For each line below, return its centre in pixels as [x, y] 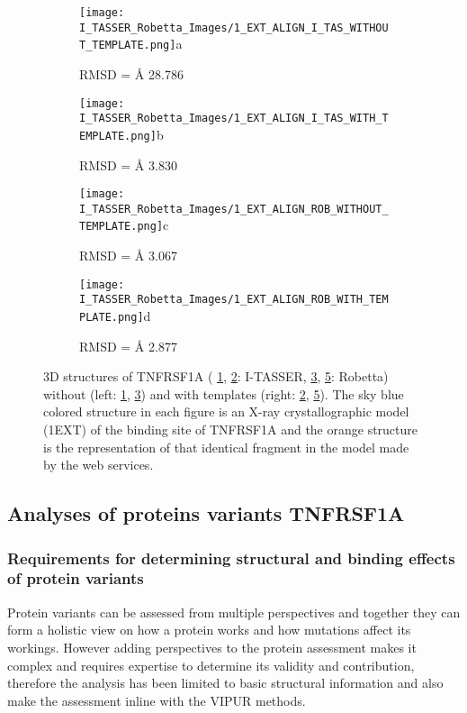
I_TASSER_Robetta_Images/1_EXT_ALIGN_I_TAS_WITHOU [234, 27]
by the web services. [99, 465]
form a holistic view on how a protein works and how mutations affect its [209, 630]
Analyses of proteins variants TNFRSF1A [206, 513]
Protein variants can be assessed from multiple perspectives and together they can [234, 612]
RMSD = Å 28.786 [131, 73]
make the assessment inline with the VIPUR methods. [157, 700]
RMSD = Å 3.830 [128, 165]
